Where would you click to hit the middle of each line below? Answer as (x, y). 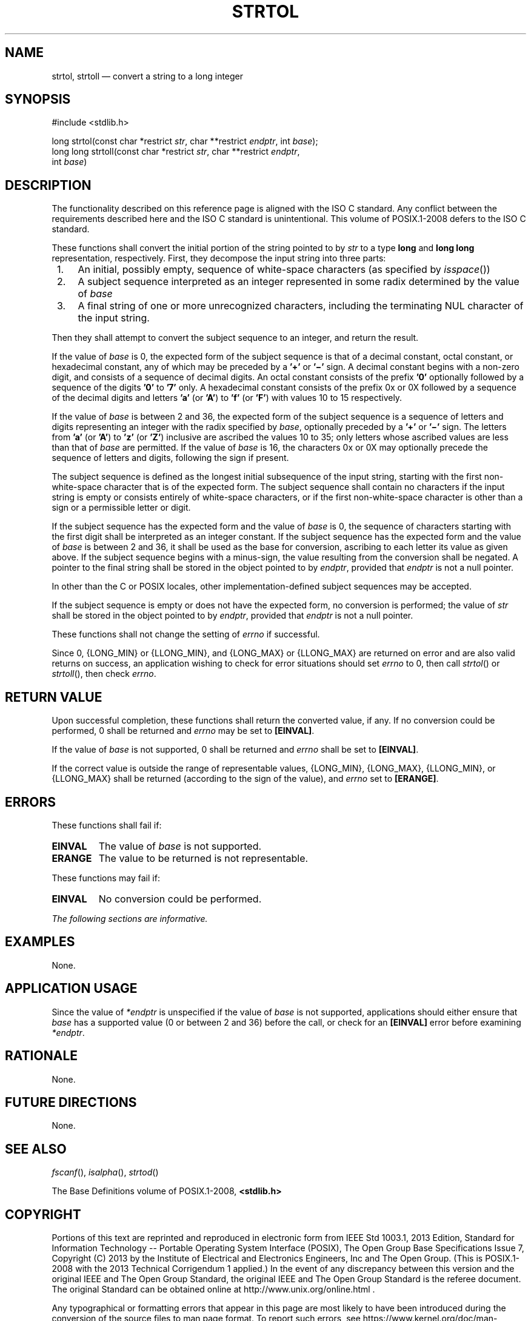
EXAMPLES (40, 942)
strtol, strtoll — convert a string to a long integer (148, 76)
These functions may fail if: (106, 878)
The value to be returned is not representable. (203, 858)
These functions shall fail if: (107, 825)
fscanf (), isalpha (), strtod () (105, 1172)
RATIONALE (42, 1056)
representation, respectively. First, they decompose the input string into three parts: (219, 258)
